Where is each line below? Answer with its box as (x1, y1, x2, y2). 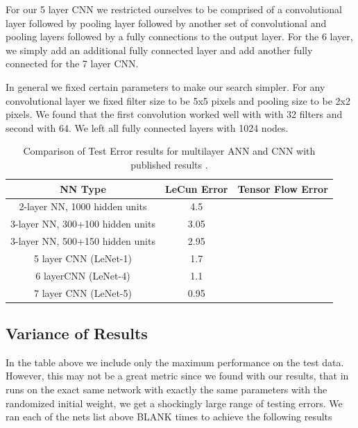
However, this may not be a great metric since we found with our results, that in (6, 368, 349, 383)
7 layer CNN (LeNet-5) (33, 285, 132, 300)
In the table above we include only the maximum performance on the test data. (6, 354, 344, 369)
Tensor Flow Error (237, 181, 328, 196)
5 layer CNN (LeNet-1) (33, 250, 132, 265)
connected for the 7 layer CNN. (6, 56, 139, 71)
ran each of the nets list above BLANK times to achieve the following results (6, 409, 332, 424)
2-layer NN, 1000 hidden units (19, 199, 147, 214)
